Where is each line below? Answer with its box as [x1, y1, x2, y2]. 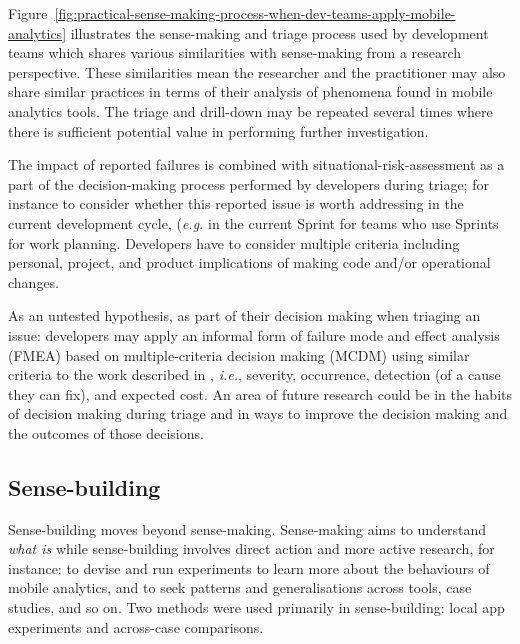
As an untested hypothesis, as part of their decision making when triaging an [8, 305, 481, 326]
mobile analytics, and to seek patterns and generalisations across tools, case [8, 577, 472, 598]
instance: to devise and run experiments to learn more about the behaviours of [8, 557, 490, 578]
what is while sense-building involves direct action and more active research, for [8, 538, 495, 559]
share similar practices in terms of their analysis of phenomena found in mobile [8, 81, 493, 102]
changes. [8, 271, 60, 292]
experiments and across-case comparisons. [8, 616, 264, 637]
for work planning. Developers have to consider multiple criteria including [8, 232, 460, 253]
